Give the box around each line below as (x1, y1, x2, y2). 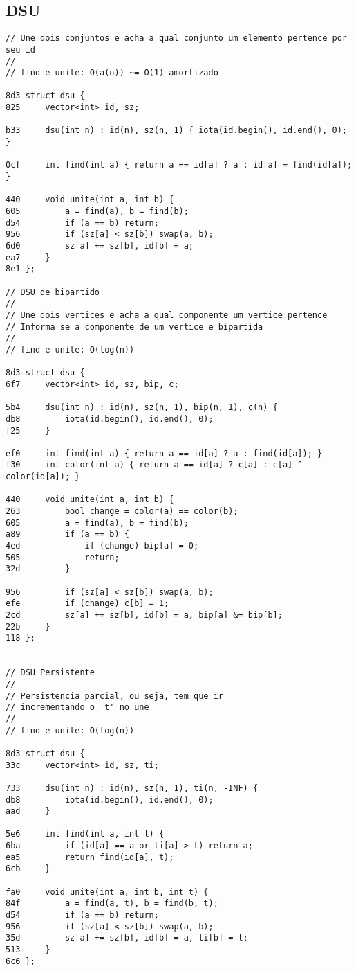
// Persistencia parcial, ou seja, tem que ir (6, 691, 223, 701)
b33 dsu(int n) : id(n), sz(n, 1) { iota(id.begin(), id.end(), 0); (6, 125, 347, 136)
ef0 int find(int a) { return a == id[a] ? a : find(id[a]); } (6, 448, 323, 458)
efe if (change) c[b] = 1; (6, 598, 169, 609)
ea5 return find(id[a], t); (6, 852, 174, 862)
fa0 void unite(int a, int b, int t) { (6, 887, 209, 897)
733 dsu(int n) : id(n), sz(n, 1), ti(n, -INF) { (6, 783, 259, 793)
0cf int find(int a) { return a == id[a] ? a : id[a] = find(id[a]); (6, 160, 353, 170)
